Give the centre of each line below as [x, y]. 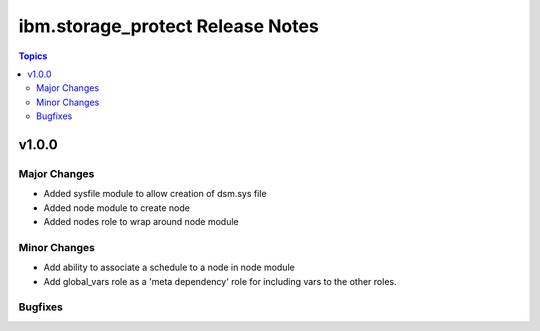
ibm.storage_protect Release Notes [168, 26]
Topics [33, 56]
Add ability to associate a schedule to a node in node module [169, 267]
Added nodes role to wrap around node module [141, 222]
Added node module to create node [116, 207]
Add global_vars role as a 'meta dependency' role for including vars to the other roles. [220, 281]
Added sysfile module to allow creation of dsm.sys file [155, 194]
